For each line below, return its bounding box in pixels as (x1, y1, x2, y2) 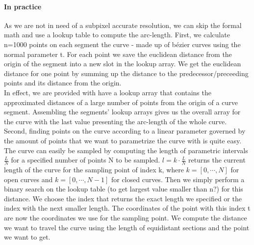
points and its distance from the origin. (4, 78, 122, 88)
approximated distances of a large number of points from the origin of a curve (4, 97, 238, 107)
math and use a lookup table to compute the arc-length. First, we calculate (4, 29, 230, 40)
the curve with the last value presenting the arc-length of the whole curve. (4, 116, 227, 126)
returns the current (188, 155, 246, 165)
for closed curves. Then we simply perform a (111, 174, 245, 184)
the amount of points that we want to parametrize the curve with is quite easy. (4, 135, 242, 145)
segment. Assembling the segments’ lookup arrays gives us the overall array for (4, 107, 241, 117)
